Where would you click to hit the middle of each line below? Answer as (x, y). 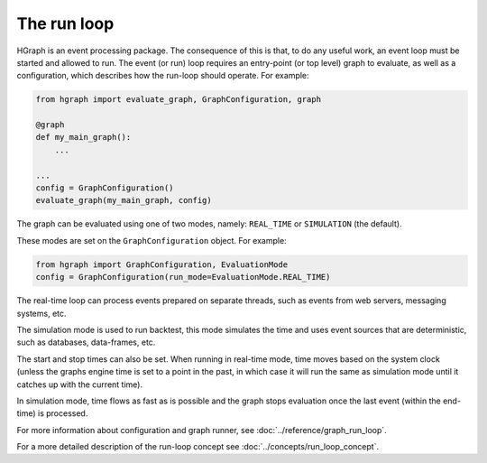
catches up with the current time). (80, 384)
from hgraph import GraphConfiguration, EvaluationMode (162, 264)
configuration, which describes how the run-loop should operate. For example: (163, 76)
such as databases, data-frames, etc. (86, 342)
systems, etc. (41, 313)
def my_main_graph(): (83, 137)
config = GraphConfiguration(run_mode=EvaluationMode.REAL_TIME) (183, 277)
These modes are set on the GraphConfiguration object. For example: (152, 240)
